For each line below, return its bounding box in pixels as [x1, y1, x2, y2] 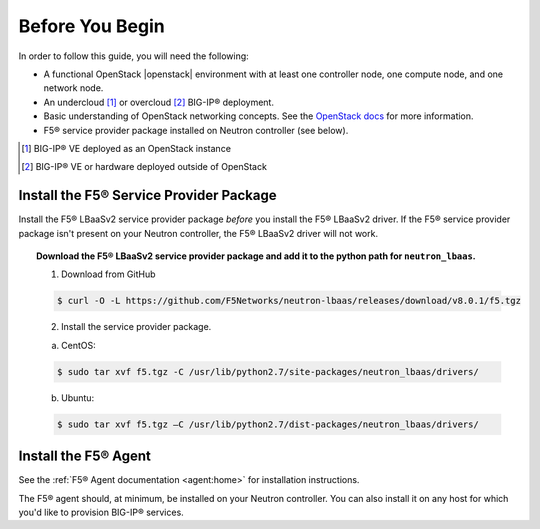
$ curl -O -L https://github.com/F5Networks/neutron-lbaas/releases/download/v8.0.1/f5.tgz [56, 295, 522, 307]
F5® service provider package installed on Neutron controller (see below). [43, 124, 349, 136]
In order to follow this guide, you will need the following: [18, 50, 249, 62]
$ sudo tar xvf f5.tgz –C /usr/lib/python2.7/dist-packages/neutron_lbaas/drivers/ [56, 418, 479, 430]
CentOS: [61, 339, 96, 351]
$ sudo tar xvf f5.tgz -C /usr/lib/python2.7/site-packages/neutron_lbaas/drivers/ [56, 366, 479, 377]
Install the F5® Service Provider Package [18, 187, 277, 204]
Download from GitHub [61, 268, 156, 280]
